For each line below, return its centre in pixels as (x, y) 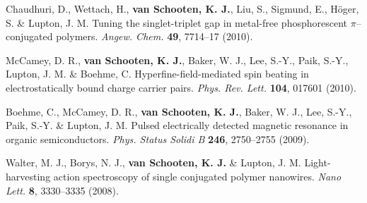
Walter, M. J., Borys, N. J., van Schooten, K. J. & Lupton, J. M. (153, 162)
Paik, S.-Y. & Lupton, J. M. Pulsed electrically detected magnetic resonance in (177, 125)
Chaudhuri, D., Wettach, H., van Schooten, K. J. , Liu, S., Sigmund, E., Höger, (182, 8)
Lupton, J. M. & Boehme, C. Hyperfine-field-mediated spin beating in (157, 74)
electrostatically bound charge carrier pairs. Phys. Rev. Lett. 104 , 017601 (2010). (181, 87)
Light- (318, 162)
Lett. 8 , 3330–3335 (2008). (62, 190)
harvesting (28, 176)
